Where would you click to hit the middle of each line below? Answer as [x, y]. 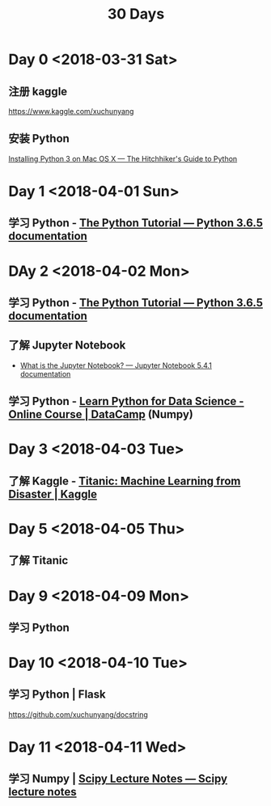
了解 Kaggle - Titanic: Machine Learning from [125, 481]
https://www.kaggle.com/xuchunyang [71, 111]
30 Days [136, 14]
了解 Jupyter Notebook [67, 346]
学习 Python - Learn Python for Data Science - [126, 401]
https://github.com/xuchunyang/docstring [78, 714]
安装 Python [39, 139]
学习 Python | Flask [57, 695]
